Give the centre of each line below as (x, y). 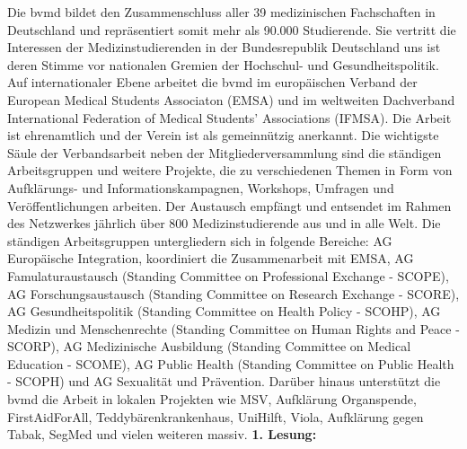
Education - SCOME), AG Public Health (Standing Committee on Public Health (231, 363)
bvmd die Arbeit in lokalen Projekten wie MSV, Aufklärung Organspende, (212, 399)
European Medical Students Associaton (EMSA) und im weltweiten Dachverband (231, 99)
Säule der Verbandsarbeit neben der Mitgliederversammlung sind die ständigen (225, 152)
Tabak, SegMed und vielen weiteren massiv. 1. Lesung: (162, 434)
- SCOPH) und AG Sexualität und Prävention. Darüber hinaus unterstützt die (224, 381)
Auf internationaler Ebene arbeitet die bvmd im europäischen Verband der (212, 82)
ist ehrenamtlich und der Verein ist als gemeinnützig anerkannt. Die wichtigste (223, 135)
